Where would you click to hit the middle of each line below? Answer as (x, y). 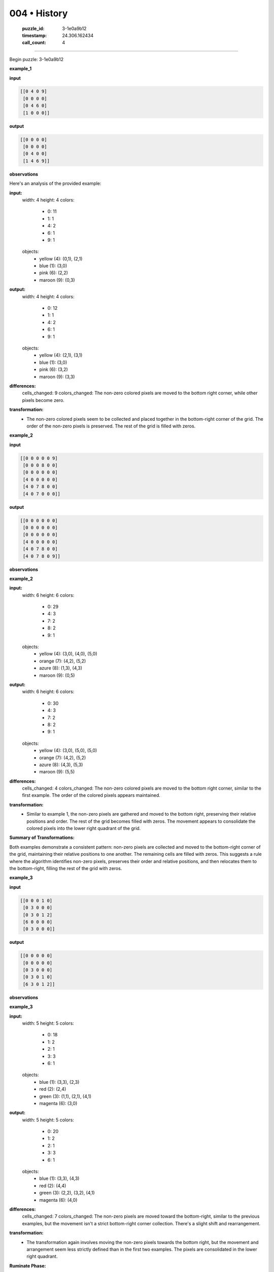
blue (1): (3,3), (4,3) (59, 1178)
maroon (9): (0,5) (57, 675)
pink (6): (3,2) (54, 369)
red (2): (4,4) (53, 1186)
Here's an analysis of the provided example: (55, 184)
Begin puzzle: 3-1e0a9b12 (36, 59)
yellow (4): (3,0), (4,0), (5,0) (68, 654)
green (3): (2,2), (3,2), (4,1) (67, 1193)
